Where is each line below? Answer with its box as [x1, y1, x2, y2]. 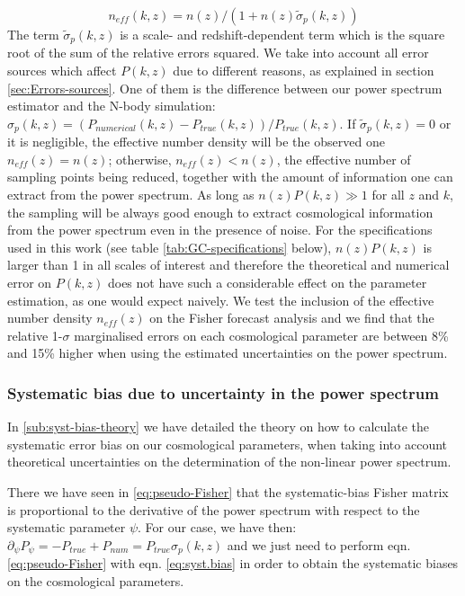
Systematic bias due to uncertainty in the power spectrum [7, 381, 439, 404]
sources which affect [7, 61, 117, 80]
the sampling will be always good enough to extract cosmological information [7, 202, 434, 221]
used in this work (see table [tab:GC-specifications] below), [7, 237, 332, 256]
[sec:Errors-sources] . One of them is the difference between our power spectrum [7, 78, 443, 97]
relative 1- [7, 325, 63, 344]
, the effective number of [276, 149, 411, 168]
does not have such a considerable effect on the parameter [107, 273, 427, 292]
